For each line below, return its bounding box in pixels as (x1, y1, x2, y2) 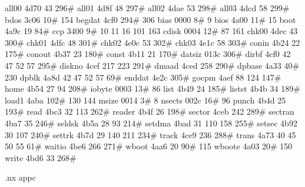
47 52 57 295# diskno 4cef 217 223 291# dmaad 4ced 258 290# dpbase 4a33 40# (5, 59, 300, 71)
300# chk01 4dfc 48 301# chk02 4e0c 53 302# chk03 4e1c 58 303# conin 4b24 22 (5, 36, 300, 48)
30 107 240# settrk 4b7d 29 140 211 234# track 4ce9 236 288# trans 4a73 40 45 (5, 128, 296, 141)
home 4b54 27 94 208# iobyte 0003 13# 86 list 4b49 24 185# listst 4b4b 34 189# (5, 82, 300, 95)
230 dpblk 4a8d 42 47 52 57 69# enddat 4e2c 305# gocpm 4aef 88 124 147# (5, 71, 281, 83)
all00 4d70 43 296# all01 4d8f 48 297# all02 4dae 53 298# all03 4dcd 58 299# (5, 2, 290, 14)
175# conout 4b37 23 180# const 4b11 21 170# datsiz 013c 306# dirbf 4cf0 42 (5, 48, 291, 60)
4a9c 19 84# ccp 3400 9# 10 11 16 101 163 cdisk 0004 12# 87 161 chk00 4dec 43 (5, 25, 298, 37)
